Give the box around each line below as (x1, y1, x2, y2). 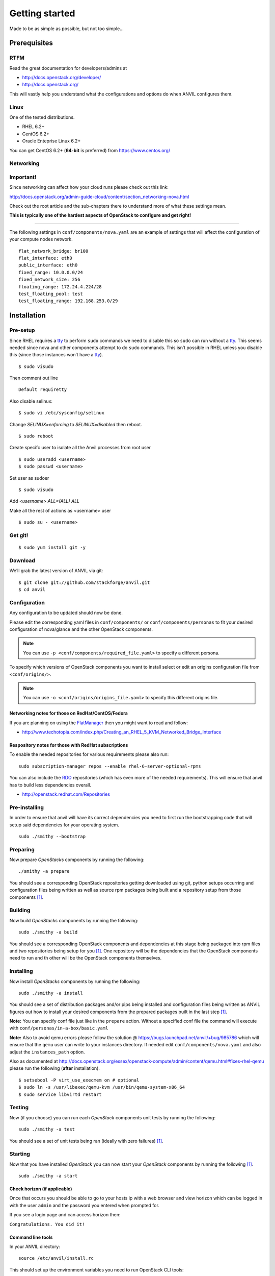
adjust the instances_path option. (9, 1049, 85, 1055)
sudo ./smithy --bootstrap (18, 833, 86, 839)
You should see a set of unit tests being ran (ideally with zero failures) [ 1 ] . (9, 1138, 163, 1144)
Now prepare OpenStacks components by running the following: (9, 856, 145, 863)
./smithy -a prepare (18, 868, 70, 874)
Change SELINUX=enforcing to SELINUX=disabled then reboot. (9, 421, 143, 427)
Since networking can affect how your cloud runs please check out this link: (9, 184, 169, 190)
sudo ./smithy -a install (18, 990, 84, 996)
